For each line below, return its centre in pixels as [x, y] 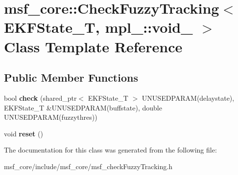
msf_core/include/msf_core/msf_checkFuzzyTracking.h [88, 166]
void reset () [24, 133]
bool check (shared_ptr [40, 98]
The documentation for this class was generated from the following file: [110, 150]
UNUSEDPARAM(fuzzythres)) [51, 117]
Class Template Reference [93, 46]
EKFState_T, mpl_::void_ [98, 27]
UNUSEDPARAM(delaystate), [188, 98]
